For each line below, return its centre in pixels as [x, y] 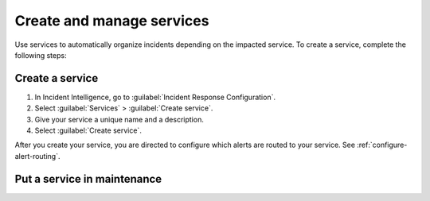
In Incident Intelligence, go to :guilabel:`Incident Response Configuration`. [155, 97]
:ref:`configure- [382, 145]
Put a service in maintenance [88, 179]
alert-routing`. [37, 156]
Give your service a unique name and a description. [119, 119]
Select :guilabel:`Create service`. [88, 130]
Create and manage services [112, 21]
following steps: [41, 55]
